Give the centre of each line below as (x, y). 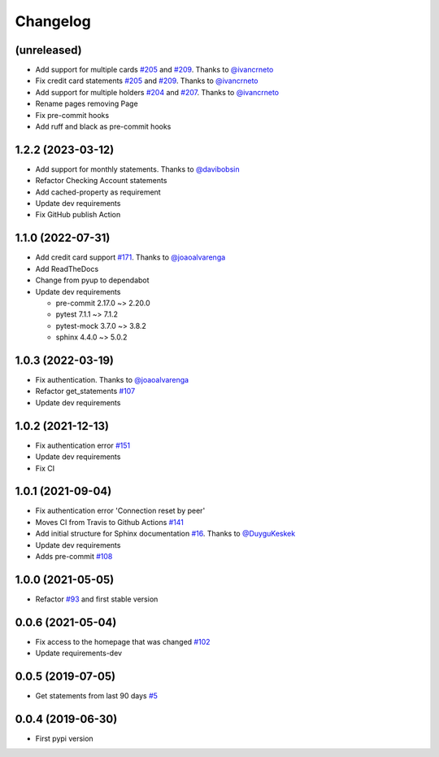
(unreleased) (49, 50)
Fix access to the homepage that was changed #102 (123, 641)
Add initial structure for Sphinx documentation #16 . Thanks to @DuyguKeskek (165, 534)
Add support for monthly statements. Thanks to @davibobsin (137, 169)
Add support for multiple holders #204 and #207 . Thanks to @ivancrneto (157, 92)
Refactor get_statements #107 (85, 392)
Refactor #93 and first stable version (97, 599)
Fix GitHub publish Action (78, 215)
